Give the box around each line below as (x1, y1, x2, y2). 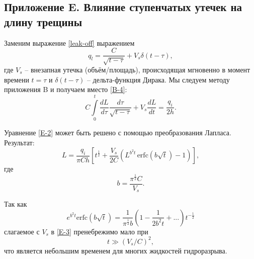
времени (4, 74, 29, 84)
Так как (4, 199, 27, 209)
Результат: (4, 137, 35, 147)
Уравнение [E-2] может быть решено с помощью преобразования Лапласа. (4, 127, 231, 137)
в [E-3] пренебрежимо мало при (51, 226, 148, 236)
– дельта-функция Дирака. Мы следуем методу (87, 74, 230, 84)
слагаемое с (4, 226, 40, 236)
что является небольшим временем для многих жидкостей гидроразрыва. (4, 245, 227, 255)
